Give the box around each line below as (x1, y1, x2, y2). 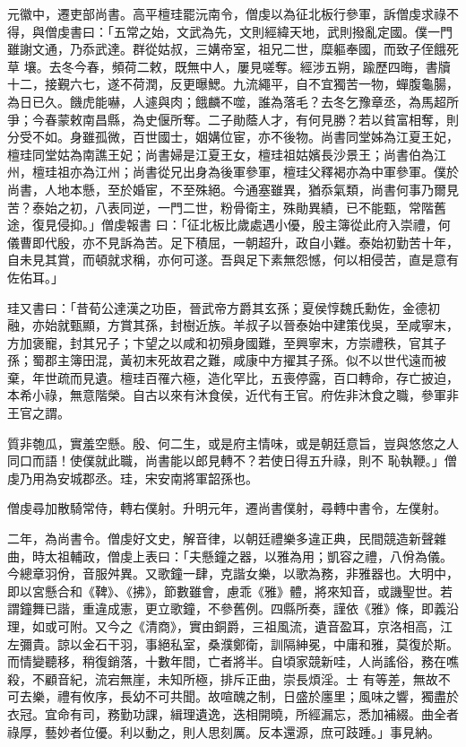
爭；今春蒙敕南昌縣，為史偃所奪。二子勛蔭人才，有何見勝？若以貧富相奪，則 (7, 109, 459, 128)
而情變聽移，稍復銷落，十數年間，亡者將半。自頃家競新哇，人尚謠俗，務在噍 (7, 652, 459, 671)
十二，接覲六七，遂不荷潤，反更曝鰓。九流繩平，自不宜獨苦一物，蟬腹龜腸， (7, 74, 459, 93)
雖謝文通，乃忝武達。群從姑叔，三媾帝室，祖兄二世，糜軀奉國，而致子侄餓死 (7, 39, 459, 58)
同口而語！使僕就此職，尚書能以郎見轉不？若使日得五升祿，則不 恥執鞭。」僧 (7, 451, 457, 470)
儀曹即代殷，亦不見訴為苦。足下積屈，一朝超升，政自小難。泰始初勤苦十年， (7, 232, 459, 251)
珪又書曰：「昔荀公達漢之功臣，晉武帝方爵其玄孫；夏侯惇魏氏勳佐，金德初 (7, 298, 440, 317)
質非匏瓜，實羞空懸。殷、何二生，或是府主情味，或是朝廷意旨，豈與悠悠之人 (7, 433, 459, 452)
